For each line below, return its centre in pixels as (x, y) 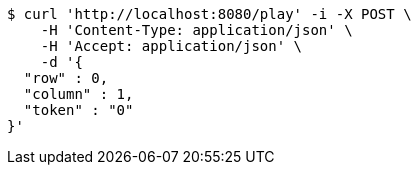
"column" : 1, (78, 94)
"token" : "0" (78, 110)
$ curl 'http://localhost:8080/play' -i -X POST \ (209, 14)
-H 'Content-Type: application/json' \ (196, 30)
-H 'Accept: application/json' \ (171, 46)
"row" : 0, (66, 78)
